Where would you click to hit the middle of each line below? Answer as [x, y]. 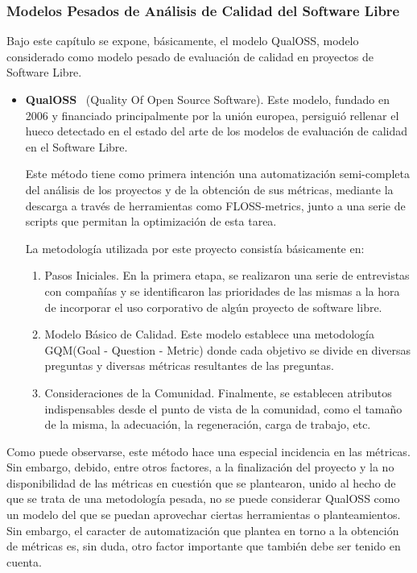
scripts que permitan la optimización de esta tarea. [151, 221]
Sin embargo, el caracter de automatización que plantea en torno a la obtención [203, 530]
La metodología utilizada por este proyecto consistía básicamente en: [195, 248]
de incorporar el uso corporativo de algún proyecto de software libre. [213, 307]
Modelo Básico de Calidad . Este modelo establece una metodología [209, 334]
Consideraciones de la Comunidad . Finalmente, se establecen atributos [218, 392]
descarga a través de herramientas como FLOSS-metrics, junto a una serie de [215, 205]
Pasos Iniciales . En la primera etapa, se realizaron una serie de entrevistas [227, 275]
